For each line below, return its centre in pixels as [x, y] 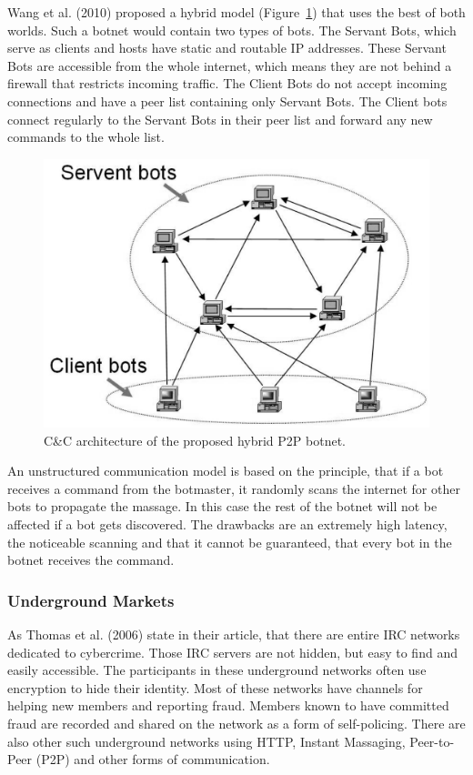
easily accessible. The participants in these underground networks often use [217, 670]
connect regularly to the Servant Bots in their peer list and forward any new [220, 119]
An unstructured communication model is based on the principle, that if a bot [226, 471]
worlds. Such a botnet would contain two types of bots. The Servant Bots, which [232, 30]
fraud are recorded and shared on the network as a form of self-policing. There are [236, 723]
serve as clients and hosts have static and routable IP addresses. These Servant [227, 48]
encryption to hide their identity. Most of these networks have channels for [215, 687]
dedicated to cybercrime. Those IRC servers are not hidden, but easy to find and [232, 652]
